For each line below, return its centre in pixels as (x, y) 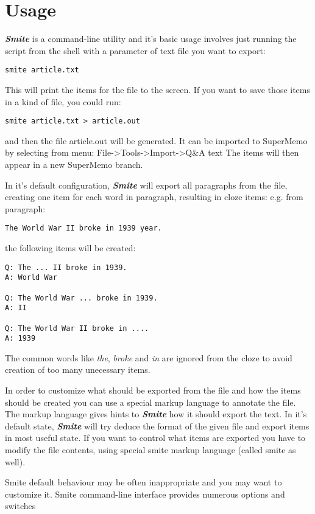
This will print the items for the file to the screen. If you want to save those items (158, 89)
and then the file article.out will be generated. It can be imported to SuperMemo (156, 140)
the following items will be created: (70, 248)
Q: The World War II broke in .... (77, 328)
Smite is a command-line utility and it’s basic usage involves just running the (151, 39)
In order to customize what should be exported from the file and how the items (153, 390)
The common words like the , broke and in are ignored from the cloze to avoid (149, 357)
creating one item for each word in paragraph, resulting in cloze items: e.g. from (154, 197)
